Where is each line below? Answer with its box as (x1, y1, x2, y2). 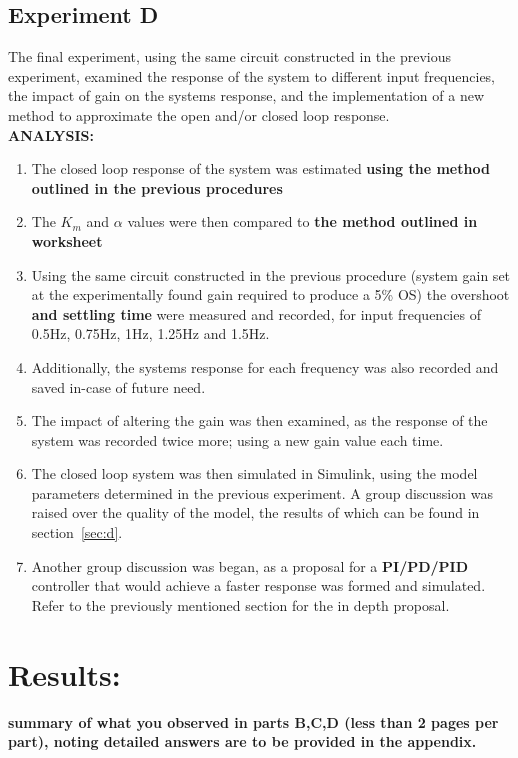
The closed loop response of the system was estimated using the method (31, 158, 490, 179)
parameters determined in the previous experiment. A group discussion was (31, 482, 493, 503)
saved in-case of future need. (31, 376, 206, 397)
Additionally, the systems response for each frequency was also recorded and (31, 356, 499, 377)
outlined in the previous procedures (31, 177, 283, 198)
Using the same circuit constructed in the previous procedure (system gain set (31, 264, 511, 285)
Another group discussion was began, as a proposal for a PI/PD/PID (31, 555, 469, 576)
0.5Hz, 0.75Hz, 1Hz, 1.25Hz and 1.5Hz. (31, 323, 270, 344)
